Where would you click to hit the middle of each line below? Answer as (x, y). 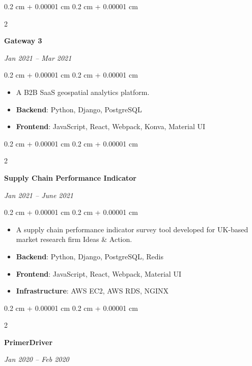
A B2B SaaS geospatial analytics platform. (83, 92)
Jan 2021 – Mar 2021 (38, 57)
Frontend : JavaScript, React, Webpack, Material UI (99, 273)
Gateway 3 (23, 41)
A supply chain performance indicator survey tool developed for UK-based (132, 229)
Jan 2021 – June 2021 (39, 195)
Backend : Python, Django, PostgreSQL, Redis (90, 256)
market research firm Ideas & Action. (74, 239)
